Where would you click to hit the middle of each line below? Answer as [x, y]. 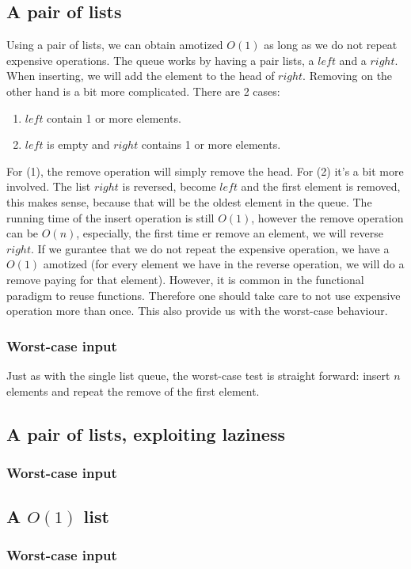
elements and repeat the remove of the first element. [133, 391]
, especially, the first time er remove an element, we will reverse [230, 233]
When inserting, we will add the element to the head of [141, 76]
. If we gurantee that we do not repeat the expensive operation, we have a [210, 248]
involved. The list [49, 186]
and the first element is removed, [321, 186]
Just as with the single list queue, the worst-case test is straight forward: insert [198, 375]
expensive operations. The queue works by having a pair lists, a [160, 60]
